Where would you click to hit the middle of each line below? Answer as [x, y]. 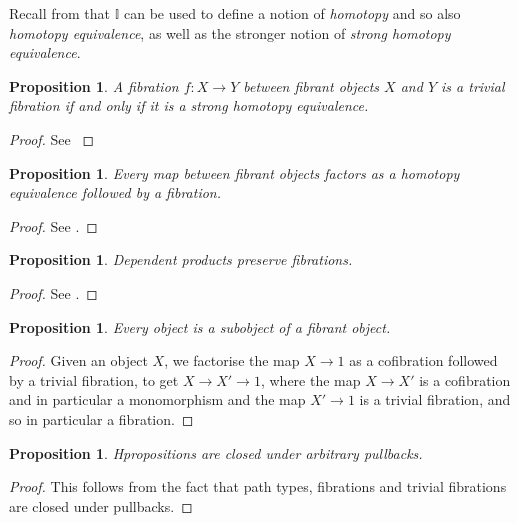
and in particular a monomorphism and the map [157, 399]
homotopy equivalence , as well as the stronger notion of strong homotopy [230, 32]
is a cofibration [465, 379]
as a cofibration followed [423, 360]
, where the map [310, 379]
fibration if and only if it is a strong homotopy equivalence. [189, 105]
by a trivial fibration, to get [94, 379]
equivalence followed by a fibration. [115, 192]
